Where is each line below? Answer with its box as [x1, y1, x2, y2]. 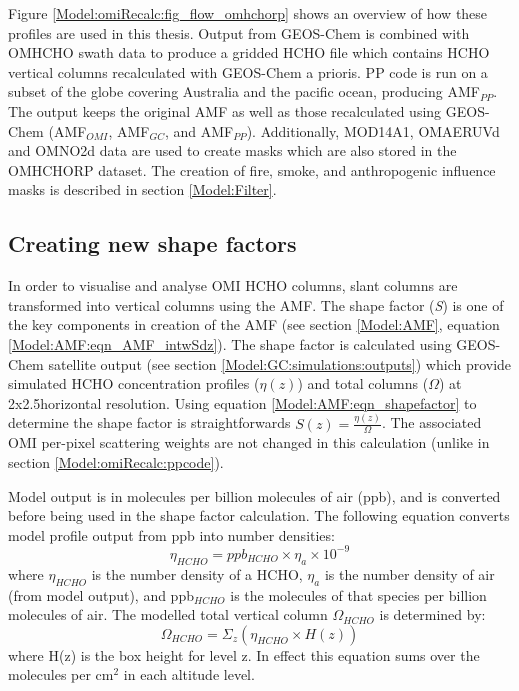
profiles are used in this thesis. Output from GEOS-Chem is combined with [8, 22, 470, 43]
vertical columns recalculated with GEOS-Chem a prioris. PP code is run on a [8, 61, 488, 82]
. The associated [381, 412, 482, 433]
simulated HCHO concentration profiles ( [8, 373, 260, 394]
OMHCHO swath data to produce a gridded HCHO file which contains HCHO [8, 42, 490, 63]
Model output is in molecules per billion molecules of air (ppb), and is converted [8, 485, 501, 506]
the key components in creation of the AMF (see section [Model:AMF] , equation [8, 314, 500, 335]
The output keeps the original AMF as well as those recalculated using [8, 100, 442, 121]
